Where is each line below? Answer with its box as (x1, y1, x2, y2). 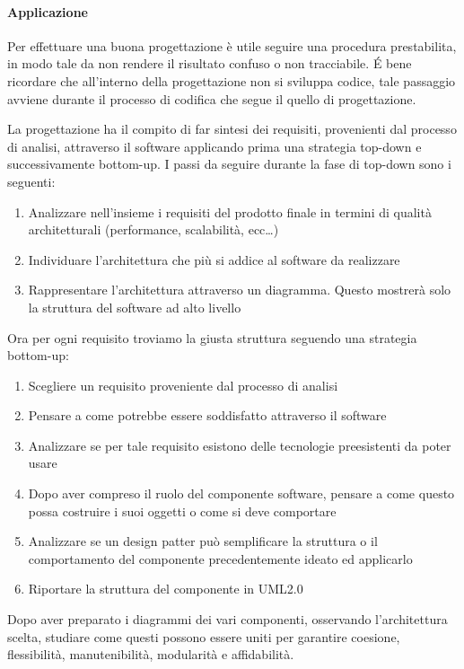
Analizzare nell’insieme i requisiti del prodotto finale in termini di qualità (28, 202, 432, 221)
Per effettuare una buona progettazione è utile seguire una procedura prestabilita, (7, 36, 457, 55)
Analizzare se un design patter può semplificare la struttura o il (28, 532, 378, 550)
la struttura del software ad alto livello (28, 297, 241, 316)
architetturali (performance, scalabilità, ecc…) (28, 220, 279, 239)
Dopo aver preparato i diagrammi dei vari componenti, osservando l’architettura (7, 610, 448, 629)
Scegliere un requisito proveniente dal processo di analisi (28, 375, 338, 394)
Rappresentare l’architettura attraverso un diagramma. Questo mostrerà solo (28, 280, 451, 299)
